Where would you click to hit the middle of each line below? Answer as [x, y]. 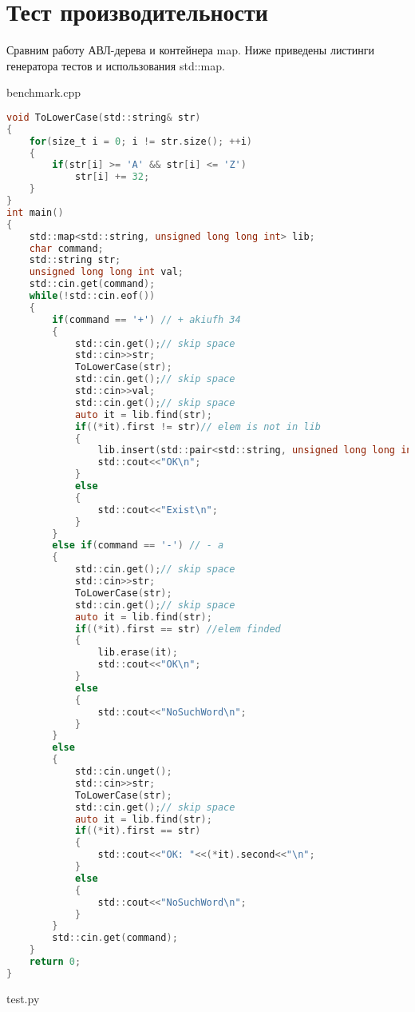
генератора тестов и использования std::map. [116, 65]
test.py [23, 998]
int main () [35, 212]
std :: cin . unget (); [123, 772]
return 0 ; [55, 962]
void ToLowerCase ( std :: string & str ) [104, 117]
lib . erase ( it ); [138, 653]
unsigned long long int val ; [107, 272]
